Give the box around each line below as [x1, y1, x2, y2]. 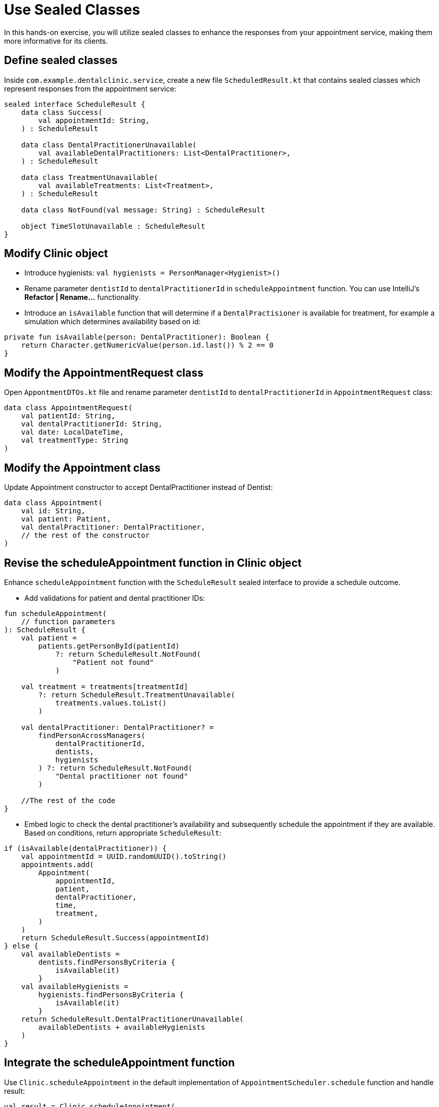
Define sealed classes [4, 54, 118, 67]
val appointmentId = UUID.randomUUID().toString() [21, 852, 227, 860]
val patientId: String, [21, 412, 116, 420]
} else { [4, 941, 39, 950]
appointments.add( [21, 860, 94, 869]
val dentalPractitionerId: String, [21, 420, 162, 428]
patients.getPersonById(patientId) [38, 641, 180, 650]
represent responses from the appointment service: [4, 84, 177, 93]
